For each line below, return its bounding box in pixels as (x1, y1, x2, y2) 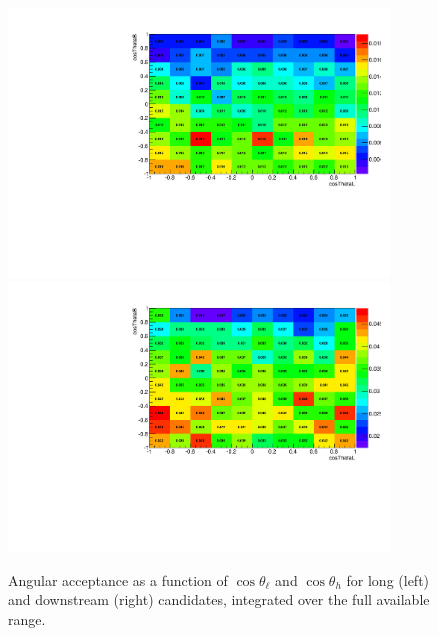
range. (8, 608, 46, 629)
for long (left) (346, 569, 430, 590)
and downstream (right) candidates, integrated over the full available (8, 589, 430, 610)
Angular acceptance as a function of (8, 569, 228, 590)
